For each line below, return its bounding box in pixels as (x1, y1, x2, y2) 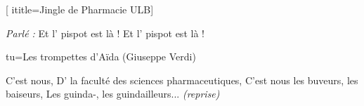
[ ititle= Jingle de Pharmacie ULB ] (6, 2, 154, 16)
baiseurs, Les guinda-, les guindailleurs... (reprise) (6, 86, 220, 101)
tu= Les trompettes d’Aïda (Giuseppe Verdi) (6, 49, 196, 64)
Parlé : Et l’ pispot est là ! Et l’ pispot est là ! (6, 25, 204, 40)
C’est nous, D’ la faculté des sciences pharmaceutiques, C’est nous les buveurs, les (6, 72, 358, 87)
